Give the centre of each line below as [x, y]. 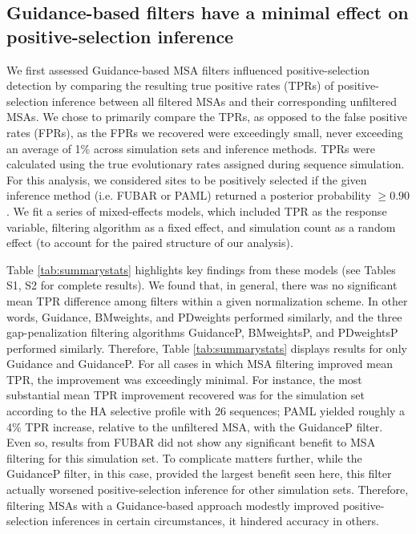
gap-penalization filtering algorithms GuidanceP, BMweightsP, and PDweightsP [202, 332]
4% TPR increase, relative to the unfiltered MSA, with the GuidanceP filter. [195, 426]
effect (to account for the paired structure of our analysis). [150, 243]
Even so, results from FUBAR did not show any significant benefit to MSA [191, 442]
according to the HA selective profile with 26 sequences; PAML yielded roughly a [206, 411]
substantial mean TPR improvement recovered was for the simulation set [186, 395]
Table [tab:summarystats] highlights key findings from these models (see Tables [201, 269]
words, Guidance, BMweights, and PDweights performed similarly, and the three [204, 316]
